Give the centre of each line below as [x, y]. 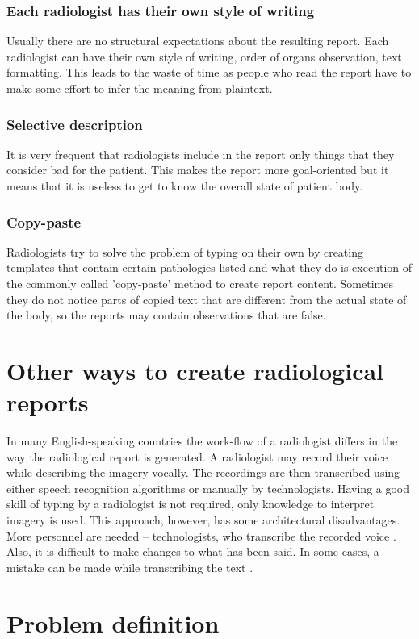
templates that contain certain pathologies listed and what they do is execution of [209, 267]
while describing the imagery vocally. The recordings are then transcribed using [203, 472]
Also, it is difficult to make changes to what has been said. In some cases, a [193, 551]
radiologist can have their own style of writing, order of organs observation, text [204, 56]
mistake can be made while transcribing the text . [130, 567]
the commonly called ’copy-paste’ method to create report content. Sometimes [200, 283]
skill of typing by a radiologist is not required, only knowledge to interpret [191, 504]
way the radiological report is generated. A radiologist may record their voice [197, 456]
